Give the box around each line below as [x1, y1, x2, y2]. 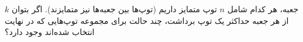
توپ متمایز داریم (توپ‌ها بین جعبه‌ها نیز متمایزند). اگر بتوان [11, 3, 217, 15]
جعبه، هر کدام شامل [227, 3, 299, 15]
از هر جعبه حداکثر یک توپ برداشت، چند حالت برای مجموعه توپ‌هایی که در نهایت [5, 14, 289, 26]
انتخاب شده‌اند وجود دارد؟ [5, 26, 95, 38]
